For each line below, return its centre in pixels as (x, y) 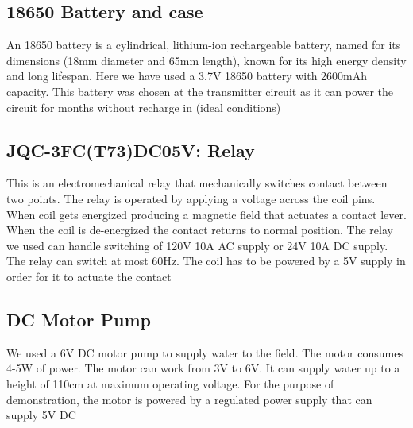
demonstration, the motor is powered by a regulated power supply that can (189, 399)
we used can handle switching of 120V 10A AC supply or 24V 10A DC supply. (197, 245)
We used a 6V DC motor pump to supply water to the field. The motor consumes (205, 352)
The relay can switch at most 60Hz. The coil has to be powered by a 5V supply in (206, 261)
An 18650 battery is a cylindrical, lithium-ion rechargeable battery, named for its (204, 45)
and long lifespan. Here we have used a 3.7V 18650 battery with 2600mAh (187, 76)
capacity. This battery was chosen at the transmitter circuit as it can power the (200, 91)
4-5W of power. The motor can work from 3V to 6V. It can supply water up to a (203, 368)
